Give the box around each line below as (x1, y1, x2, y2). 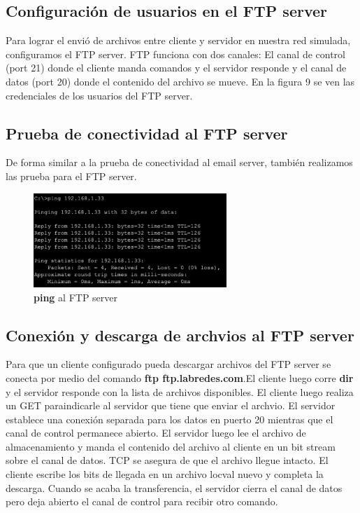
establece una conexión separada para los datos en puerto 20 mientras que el (6, 411, 333, 426)
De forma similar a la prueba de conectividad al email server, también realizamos (6, 155, 353, 170)
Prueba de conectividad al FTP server (6, 122, 288, 144)
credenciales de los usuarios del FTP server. (6, 88, 193, 102)
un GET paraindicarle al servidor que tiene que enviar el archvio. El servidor (6, 398, 336, 413)
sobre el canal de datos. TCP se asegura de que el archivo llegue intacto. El (6, 453, 329, 467)
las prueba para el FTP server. (6, 168, 137, 183)
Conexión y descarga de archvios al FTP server (6, 324, 354, 346)
